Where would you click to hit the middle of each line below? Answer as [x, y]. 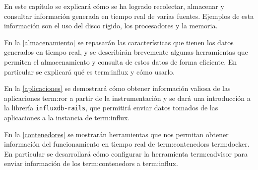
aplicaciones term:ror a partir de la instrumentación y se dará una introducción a [127, 98]
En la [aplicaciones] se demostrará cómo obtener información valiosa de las [117, 88]
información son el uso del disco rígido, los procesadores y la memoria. [111, 26]
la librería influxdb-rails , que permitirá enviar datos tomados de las [111, 108]
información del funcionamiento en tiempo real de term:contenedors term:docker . [127, 144]
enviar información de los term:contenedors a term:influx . [91, 163]
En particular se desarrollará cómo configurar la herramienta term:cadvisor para [126, 153]
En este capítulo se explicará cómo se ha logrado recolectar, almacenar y [114, 6]
